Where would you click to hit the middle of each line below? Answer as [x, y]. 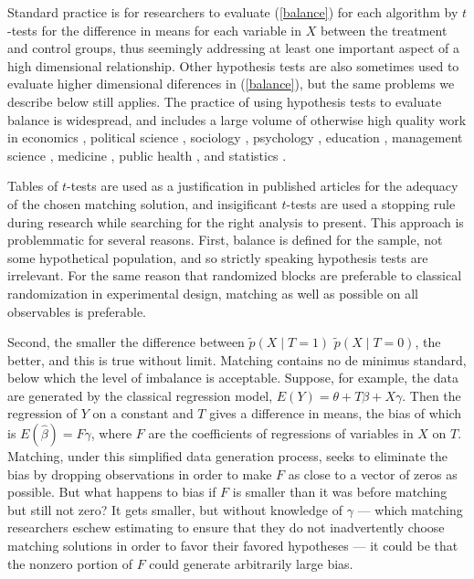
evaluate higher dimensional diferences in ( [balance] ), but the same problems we [231, 84]
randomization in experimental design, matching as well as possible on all [213, 293]
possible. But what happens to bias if [112, 492]
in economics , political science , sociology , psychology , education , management [235, 137]
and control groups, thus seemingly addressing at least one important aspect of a [233, 48]
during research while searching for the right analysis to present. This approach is [236, 221]
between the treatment [384, 30]
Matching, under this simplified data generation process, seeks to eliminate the [228, 456]
